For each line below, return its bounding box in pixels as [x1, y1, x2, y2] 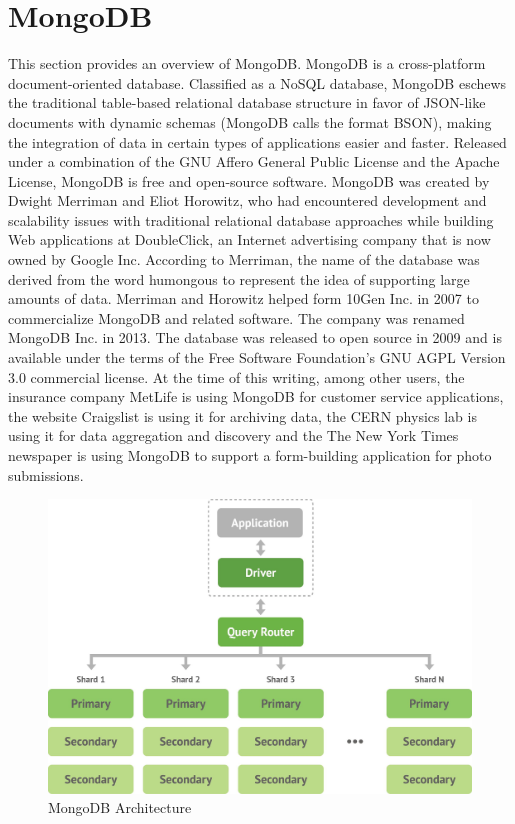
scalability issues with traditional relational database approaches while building [8, 209, 494, 230]
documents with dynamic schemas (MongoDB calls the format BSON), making [8, 111, 492, 132]
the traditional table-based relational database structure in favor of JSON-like [8, 92, 486, 113]
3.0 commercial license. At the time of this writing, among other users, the [8, 366, 465, 387]
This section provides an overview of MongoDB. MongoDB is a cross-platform [8, 53, 486, 74]
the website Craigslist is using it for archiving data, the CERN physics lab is [8, 405, 477, 426]
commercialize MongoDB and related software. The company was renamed [8, 307, 465, 328]
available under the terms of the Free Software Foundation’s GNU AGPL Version [8, 347, 506, 368]
